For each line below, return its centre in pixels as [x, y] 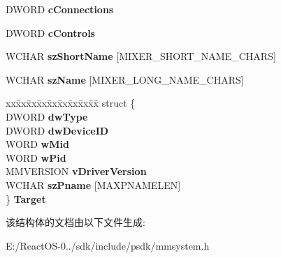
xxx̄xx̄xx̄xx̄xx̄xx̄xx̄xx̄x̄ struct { [71, 103]
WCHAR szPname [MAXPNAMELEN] [93, 184]
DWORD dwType [47, 116]
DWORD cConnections [60, 9]
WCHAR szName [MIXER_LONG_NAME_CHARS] [125, 79]
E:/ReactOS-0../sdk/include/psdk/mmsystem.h [108, 245]
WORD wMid [37, 144]
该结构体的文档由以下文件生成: [75, 222]
